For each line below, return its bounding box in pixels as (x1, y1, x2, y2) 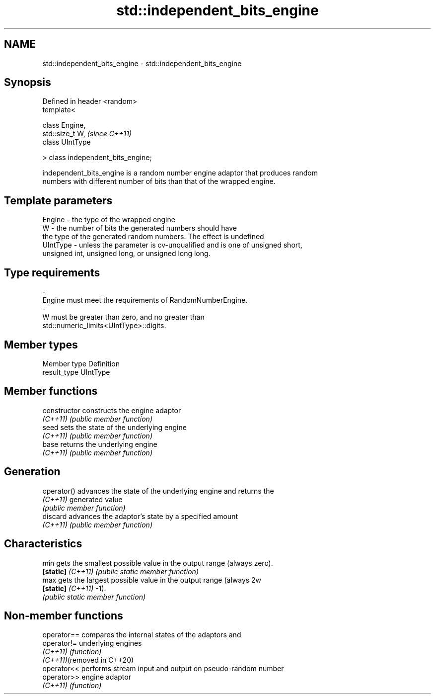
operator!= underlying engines (42, 639, 142, 648)
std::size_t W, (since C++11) (42, 129, 132, 138)
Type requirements (4, 266, 100, 279)
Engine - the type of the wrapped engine (42, 215, 175, 224)
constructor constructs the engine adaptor (42, 406, 181, 415)
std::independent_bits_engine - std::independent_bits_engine (42, 59, 242, 68)
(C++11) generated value (42, 495, 123, 504)
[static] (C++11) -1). (42, 584, 106, 593)
